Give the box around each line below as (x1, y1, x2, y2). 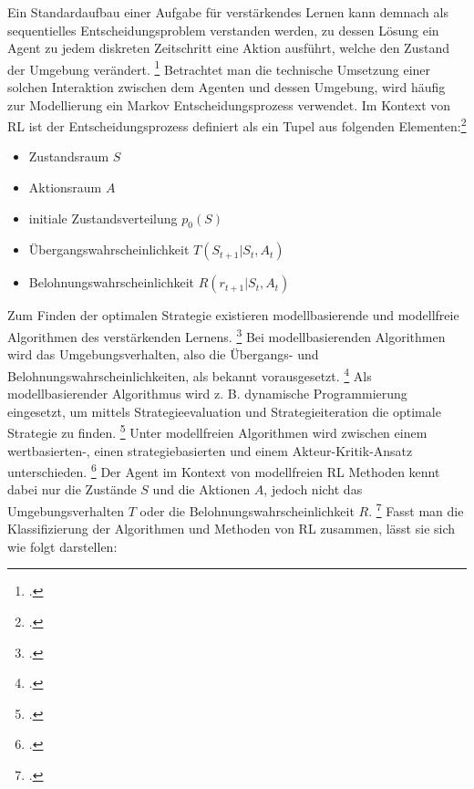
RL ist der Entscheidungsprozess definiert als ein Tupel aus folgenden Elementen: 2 (7, 114, 467, 135)
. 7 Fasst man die (368, 499, 464, 520)
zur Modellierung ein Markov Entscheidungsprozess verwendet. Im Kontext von (7, 95, 451, 114)
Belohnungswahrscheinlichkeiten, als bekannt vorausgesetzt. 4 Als (7, 363, 372, 385)
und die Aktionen (152, 480, 251, 499)
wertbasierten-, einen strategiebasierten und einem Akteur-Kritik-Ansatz (7, 441, 413, 460)
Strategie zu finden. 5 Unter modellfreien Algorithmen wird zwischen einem (7, 420, 428, 441)
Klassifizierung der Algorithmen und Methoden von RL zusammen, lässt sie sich (7, 519, 456, 538)
